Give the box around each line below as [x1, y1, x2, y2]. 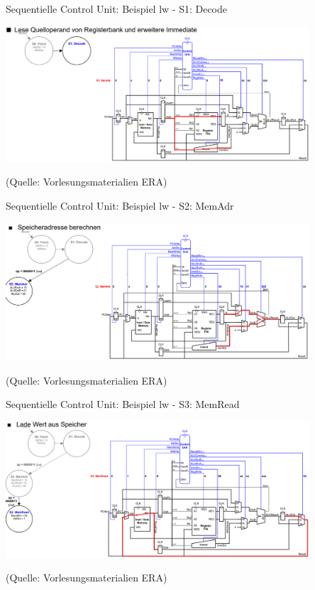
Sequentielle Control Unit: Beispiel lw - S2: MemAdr [6, 198, 234, 213]
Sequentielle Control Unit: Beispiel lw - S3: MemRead [6, 397, 240, 412]
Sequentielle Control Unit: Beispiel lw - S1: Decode [6, 1, 227, 16]
